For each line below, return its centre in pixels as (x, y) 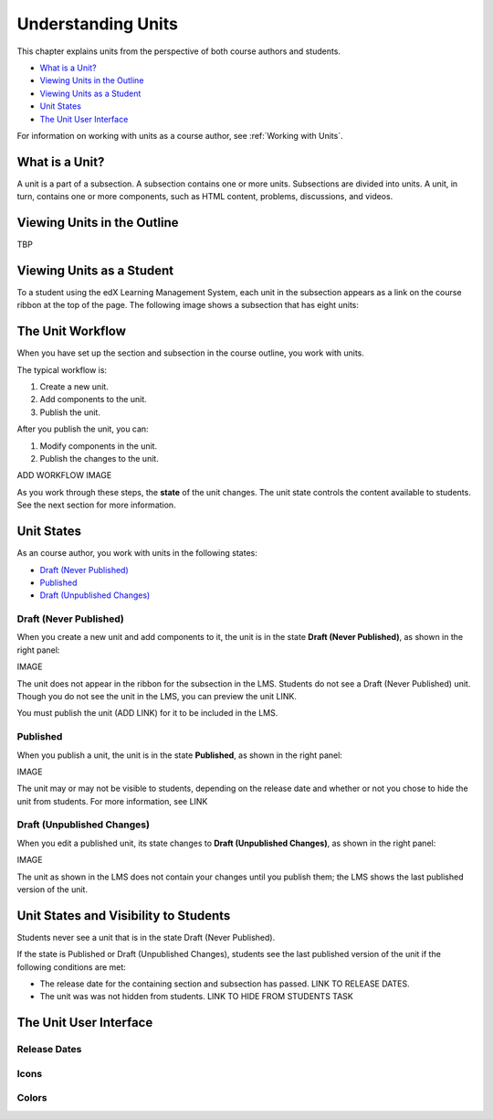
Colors (32, 1098)
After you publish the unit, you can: (83, 429)
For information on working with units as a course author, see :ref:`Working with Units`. (180, 135)
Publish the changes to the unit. (99, 459)
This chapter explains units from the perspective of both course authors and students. (179, 51)
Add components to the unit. (94, 400)
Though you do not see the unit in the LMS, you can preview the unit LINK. (157, 696)
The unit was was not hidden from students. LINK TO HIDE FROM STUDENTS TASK (196, 996)
